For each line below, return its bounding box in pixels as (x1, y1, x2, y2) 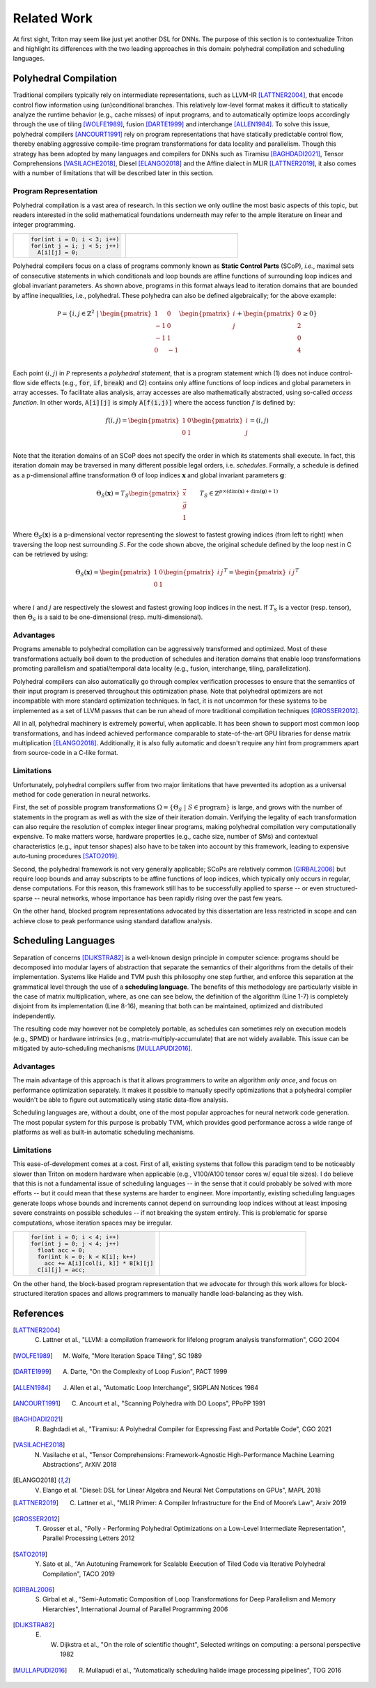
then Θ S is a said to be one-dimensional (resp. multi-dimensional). (13, 613, 203, 623)
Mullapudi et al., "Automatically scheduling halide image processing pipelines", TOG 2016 (86, 1666, 342, 1674)
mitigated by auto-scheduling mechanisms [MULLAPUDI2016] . (13, 1044, 193, 1053)
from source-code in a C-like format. (13, 749, 118, 757)
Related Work (13, 10, 93, 26)
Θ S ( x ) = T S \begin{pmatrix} (96, 489, 180, 499)
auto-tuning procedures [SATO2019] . (13, 852, 120, 860)
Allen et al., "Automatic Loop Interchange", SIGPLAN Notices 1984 (70, 1383, 259, 1391)
